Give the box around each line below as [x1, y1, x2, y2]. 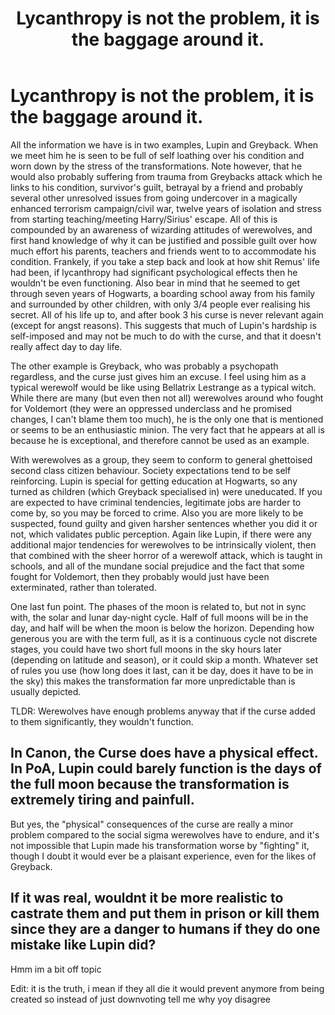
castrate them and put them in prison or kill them [10, 905, 320, 922]
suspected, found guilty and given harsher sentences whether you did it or [10, 517, 318, 529]
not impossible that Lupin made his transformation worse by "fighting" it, [10, 839, 310, 851]
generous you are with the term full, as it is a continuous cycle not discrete [10, 632, 318, 644]
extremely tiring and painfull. [10, 792, 195, 809]
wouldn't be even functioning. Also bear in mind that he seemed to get [10, 277, 301, 289]
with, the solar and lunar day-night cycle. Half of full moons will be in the [10, 611, 309, 623]
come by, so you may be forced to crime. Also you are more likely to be [10, 507, 304, 519]
